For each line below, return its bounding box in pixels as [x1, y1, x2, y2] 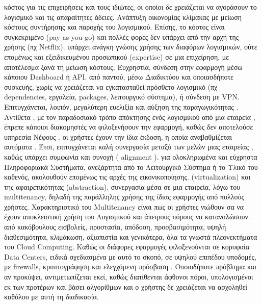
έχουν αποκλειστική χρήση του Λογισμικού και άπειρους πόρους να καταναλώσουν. [4, 211, 250, 222]
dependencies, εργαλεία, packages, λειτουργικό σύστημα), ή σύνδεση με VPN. [4, 91, 240, 102]
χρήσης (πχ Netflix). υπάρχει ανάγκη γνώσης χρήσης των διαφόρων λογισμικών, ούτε [4, 41, 257, 52]
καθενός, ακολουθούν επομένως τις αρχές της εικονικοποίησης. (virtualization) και [4, 171, 251, 182]
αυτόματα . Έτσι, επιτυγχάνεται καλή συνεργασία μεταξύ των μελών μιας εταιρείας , [4, 141, 253, 152]
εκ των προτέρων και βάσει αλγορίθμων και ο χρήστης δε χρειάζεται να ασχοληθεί [4, 281, 248, 292]
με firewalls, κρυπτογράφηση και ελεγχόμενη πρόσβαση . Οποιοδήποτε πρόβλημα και [4, 261, 256, 272]
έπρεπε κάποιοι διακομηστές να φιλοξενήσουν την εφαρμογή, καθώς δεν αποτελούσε [4, 121, 253, 132]
